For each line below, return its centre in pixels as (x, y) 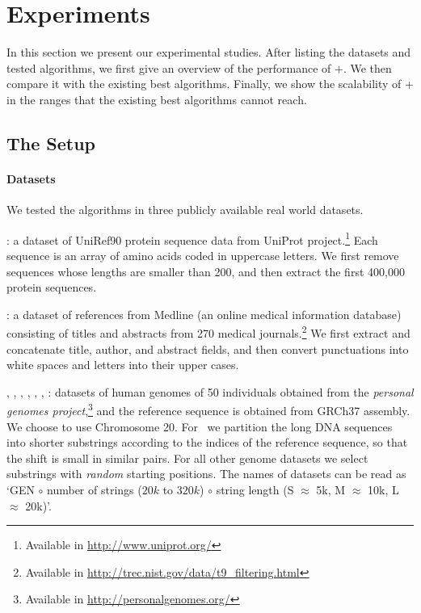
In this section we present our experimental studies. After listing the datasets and (209, 52)
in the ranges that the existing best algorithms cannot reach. (157, 99)
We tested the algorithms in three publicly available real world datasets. (185, 210)
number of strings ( (95, 489)
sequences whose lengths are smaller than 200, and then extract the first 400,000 (206, 271)
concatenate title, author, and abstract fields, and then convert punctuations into (208, 348)
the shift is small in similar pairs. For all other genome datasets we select (187, 458)
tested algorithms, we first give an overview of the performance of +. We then (199, 67)
